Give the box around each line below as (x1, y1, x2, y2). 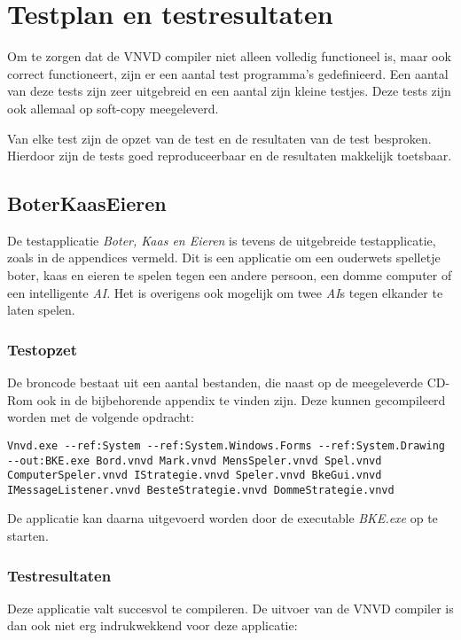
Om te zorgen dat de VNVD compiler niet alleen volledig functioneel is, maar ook (7, 47, 451, 66)
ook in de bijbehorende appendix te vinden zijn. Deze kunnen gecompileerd (36, 390, 446, 409)
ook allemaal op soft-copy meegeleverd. (7, 98, 219, 117)
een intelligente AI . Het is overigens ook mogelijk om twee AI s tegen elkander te (7, 283, 443, 301)
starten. (7, 527, 49, 545)
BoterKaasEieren (7, 190, 167, 217)
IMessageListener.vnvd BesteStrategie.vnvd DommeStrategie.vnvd (7, 483, 395, 496)
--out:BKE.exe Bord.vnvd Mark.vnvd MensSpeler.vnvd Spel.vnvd (7, 454, 382, 467)
